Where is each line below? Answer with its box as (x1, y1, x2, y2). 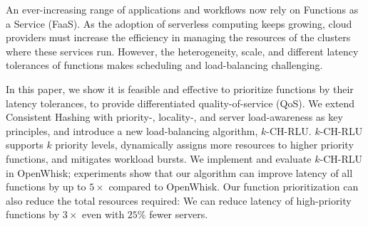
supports (6, 137, 44, 152)
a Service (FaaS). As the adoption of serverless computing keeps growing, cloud (6, 16, 352, 31)
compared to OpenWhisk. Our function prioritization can (108, 179, 359, 194)
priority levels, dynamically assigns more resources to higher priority (55, 137, 354, 152)
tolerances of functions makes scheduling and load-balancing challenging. (6, 58, 323, 72)
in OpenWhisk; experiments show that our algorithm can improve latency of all (6, 165, 353, 180)
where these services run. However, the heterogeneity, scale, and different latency (6, 43, 359, 58)
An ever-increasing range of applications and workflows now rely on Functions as (6, 2, 359, 16)
